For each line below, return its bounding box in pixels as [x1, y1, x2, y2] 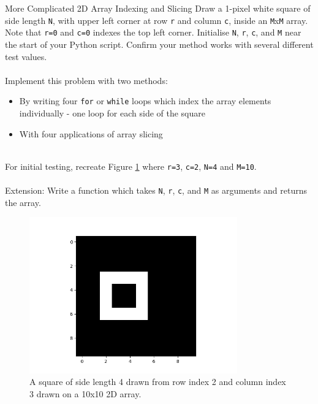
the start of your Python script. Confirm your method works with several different [5, 37, 314, 50]
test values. [5, 50, 47, 63]
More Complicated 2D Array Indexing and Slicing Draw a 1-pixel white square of [5, 2, 311, 14]
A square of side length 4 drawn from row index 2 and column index [29, 375, 286, 388]
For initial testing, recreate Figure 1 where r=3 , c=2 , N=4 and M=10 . [5, 159, 257, 172]
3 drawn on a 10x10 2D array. [29, 387, 142, 400]
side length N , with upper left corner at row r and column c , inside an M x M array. [5, 13, 308, 26]
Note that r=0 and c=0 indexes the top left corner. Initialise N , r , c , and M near [5, 26, 301, 39]
